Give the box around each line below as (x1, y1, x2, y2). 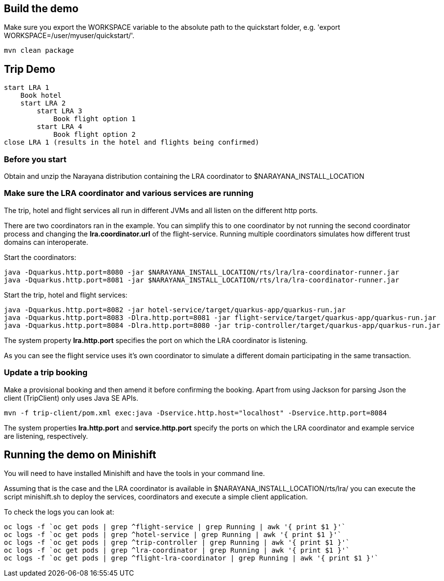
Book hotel (20, 91, 62, 100)
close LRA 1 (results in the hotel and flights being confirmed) (4, 138, 259, 147)
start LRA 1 (4, 84, 49, 92)
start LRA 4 (37, 123, 83, 131)
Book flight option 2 (53, 130, 136, 139)
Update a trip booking (4, 367, 88, 378)
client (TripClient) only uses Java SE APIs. (4, 393, 138, 402)
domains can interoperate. (4, 237, 88, 246)
